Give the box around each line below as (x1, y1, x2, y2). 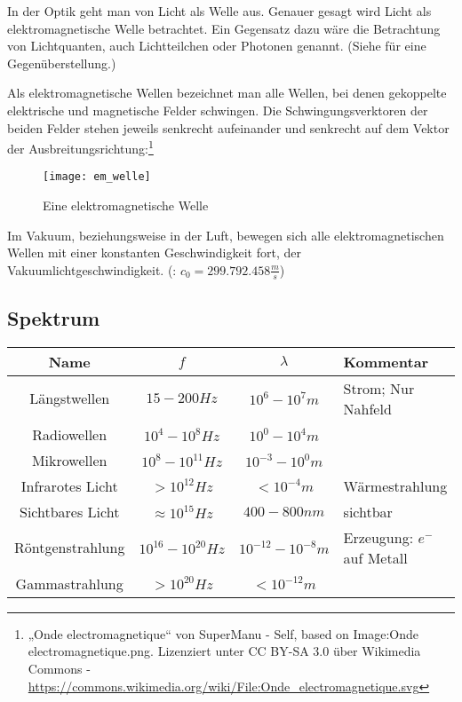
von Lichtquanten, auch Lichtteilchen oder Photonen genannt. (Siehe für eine (7, 36, 426, 55)
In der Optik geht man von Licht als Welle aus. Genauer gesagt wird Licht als (7, 2, 432, 20)
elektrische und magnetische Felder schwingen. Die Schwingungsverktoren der (7, 100, 428, 119)
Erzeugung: (343, 526, 414, 548)
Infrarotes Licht (20, 475, 118, 496)
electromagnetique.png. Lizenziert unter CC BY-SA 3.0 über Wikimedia (28, 642, 421, 660)
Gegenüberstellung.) (7, 53, 116, 72)
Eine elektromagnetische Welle (43, 196, 209, 215)
